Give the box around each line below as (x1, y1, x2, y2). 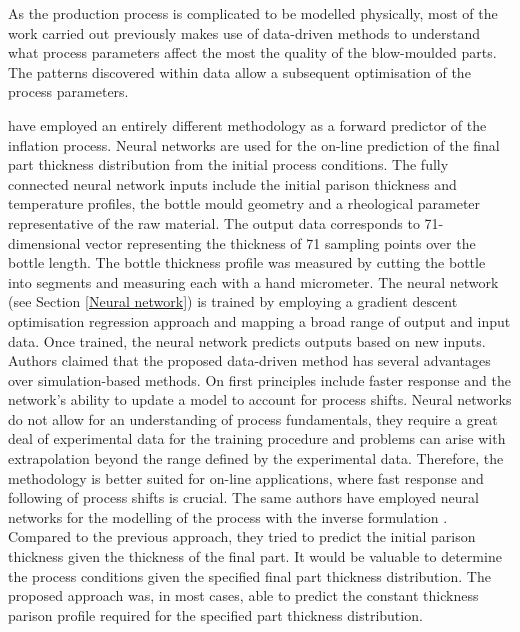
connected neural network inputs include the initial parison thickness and (8, 173, 457, 194)
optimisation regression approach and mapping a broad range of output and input (8, 310, 511, 331)
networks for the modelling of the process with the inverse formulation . (8, 506, 448, 527)
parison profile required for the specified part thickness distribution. (8, 604, 423, 625)
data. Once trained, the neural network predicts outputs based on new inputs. (8, 330, 486, 351)
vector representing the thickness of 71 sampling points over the (85, 232, 476, 253)
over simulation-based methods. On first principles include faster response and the (8, 369, 511, 390)
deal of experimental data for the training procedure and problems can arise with (8, 428, 506, 449)
